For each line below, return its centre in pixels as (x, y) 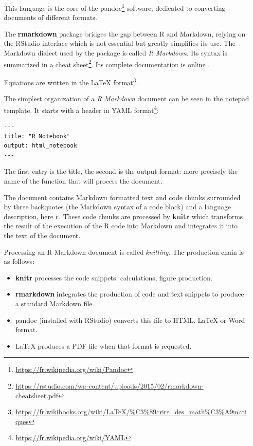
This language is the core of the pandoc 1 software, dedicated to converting (115, 7)
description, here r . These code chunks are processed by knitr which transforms (124, 216)
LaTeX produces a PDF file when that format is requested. (103, 345)
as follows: (19, 261)
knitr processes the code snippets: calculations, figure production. (114, 277)
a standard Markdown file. (55, 303)
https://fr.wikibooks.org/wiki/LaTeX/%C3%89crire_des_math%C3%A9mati (131, 412)
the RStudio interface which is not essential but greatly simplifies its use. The (120, 43)
